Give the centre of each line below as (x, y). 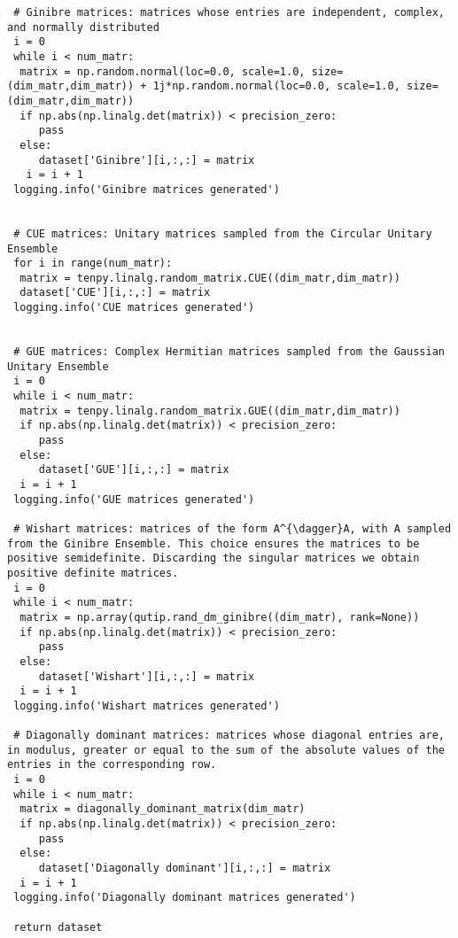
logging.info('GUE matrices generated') (134, 499)
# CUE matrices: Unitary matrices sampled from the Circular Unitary (223, 233)
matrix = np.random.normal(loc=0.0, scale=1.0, (163, 71)
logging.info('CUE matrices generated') (134, 308)
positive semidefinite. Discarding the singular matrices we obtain (213, 558)
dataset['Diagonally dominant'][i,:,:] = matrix (185, 868)
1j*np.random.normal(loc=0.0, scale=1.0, (276, 86)
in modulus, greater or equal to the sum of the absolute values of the (226, 750)
